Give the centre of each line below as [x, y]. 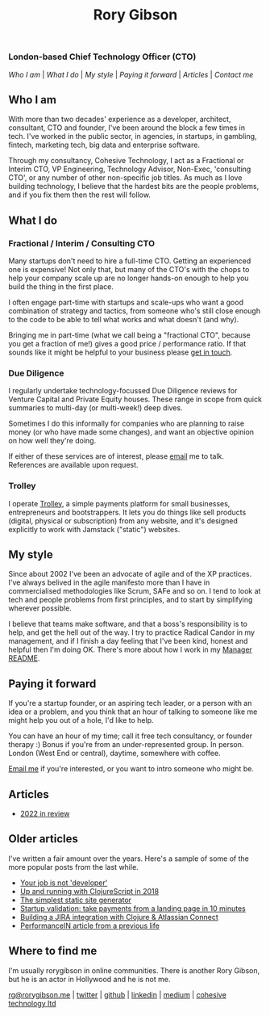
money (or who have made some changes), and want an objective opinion [131, 432]
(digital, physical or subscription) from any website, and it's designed [123, 521]
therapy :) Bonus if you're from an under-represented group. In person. [126, 745]
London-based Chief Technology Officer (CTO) [102, 57]
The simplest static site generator [75, 900]
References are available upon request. [73, 465]
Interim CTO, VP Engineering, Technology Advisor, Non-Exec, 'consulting [130, 169]
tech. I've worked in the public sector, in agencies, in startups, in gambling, [133, 136]
